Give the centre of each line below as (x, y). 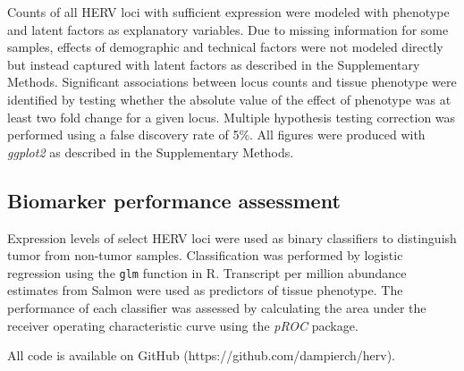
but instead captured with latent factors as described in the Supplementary (214, 64)
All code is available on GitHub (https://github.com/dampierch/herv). (201, 355)
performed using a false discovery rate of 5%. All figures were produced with (216, 135)
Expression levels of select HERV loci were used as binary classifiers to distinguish (232, 237)
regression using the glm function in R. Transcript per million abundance (207, 272)
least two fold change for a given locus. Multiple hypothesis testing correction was (232, 117)
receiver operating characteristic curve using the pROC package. (183, 325)
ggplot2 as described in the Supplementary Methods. (151, 152)
